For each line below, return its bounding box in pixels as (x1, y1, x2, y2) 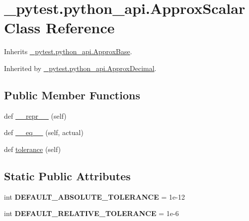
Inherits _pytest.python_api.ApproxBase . (4, 46, 132, 57)
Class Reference (4, 17, 115, 38)
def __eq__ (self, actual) (4, 127, 83, 138)
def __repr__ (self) (4, 110, 67, 121)
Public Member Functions (4, 87, 140, 102)
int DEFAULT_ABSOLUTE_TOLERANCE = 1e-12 (4, 191, 185, 202)
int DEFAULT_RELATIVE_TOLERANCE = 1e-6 (4, 208, 179, 219)
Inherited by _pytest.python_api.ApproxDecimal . (4, 63, 157, 73)
